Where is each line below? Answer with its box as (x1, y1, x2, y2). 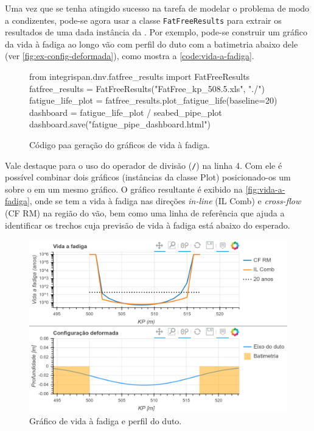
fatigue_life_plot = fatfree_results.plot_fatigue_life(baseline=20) (29, 94, 277, 107)
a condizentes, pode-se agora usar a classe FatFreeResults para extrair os (5, 13, 282, 26)
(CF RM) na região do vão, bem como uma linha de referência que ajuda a (5, 207, 285, 219)
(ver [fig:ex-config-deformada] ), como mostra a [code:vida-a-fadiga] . (5, 49, 254, 62)
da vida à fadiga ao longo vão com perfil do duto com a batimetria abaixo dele (5, 37, 298, 50)
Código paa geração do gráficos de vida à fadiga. (29, 138, 210, 151)
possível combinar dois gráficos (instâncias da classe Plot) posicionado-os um (5, 171, 291, 183)
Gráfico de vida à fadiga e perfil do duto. (29, 415, 182, 427)
